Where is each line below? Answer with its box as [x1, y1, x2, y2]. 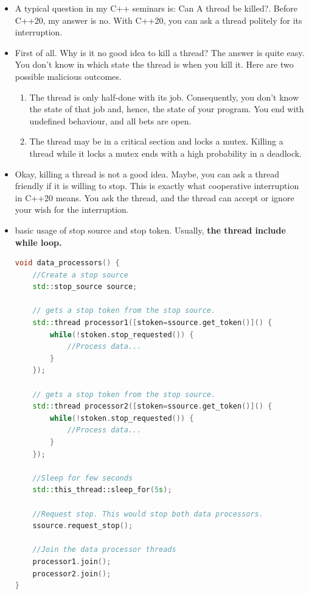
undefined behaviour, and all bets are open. [29, 114, 192, 127]
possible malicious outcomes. [15, 70, 122, 82]
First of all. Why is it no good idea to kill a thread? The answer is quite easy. [15, 46, 305, 59]
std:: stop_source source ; [32, 282, 137, 292]
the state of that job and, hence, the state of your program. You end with [29, 102, 304, 115]
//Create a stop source [32, 270, 128, 279]
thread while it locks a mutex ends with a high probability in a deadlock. [29, 146, 302, 159]
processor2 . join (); [32, 569, 111, 578]
